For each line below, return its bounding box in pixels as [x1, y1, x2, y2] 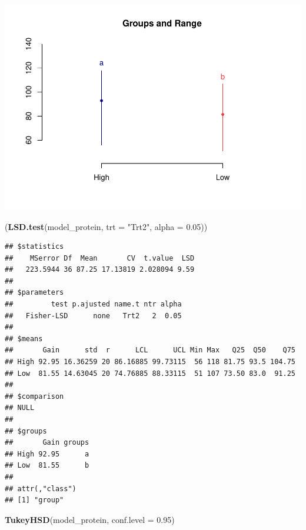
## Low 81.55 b [5, 461, 89, 470]
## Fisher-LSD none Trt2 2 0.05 [5, 311, 182, 320]
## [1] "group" [5, 496, 64, 505]
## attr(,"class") [5, 484, 76, 493]
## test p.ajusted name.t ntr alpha [5, 300, 182, 309]
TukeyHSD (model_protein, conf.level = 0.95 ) [5, 513, 175, 525]
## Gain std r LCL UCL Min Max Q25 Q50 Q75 [5, 346, 295, 355]
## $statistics [5, 242, 64, 251]
